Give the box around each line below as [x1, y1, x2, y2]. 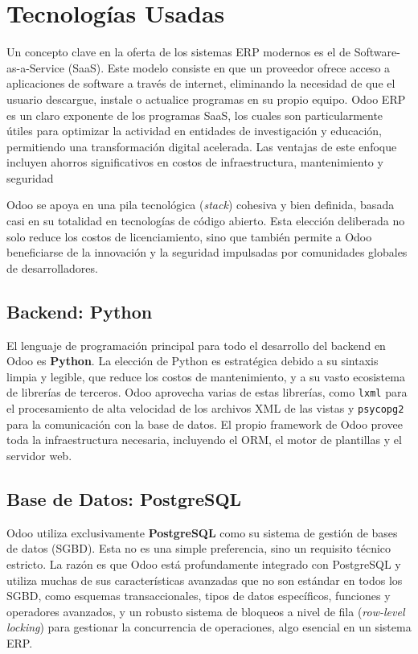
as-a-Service [6, 59, 65, 76]
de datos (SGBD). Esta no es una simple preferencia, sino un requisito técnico [6, 540, 391, 557]
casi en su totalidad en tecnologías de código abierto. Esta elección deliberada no [6, 212, 405, 229]
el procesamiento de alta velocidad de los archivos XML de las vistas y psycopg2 [6, 400, 404, 417]
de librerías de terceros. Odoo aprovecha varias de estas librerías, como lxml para [6, 384, 408, 401]
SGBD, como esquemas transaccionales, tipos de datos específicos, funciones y [6, 587, 391, 604]
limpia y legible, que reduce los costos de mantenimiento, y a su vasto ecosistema [6, 368, 405, 385]
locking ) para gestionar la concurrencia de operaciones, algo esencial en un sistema [6, 619, 412, 635]
